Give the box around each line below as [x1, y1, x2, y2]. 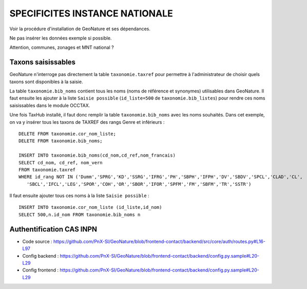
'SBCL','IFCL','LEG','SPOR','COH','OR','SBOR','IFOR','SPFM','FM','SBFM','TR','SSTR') [26, 181, 252, 187]
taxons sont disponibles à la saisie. [9, 79, 83, 85]
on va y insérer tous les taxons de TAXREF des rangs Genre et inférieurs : [9, 119, 165, 125]
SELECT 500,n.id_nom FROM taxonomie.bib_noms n [18, 211, 141, 218]
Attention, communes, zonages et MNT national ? [9, 44, 114, 51]
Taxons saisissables [9, 58, 76, 67]
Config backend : [22, 253, 59, 259]
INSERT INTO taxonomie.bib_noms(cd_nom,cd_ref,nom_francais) [18, 152, 176, 159]
